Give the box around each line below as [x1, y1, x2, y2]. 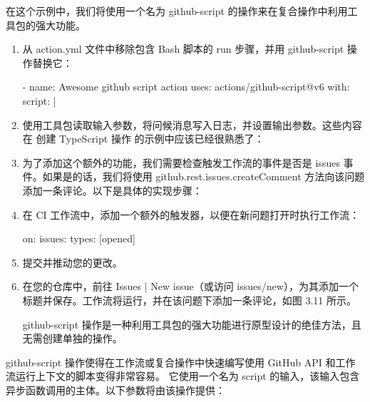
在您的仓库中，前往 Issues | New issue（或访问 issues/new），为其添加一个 [22, 279, 359, 294]
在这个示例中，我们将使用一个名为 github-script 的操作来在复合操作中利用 [6, 4, 348, 18]
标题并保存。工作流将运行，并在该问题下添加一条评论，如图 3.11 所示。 [22, 292, 357, 307]
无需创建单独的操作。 [22, 331, 123, 346]
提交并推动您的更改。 [22, 254, 123, 269]
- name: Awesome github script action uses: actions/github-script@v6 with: [22, 79, 350, 94]
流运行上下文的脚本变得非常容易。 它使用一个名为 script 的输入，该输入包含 [6, 368, 360, 383]
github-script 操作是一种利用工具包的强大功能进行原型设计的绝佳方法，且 [22, 316, 361, 331]
